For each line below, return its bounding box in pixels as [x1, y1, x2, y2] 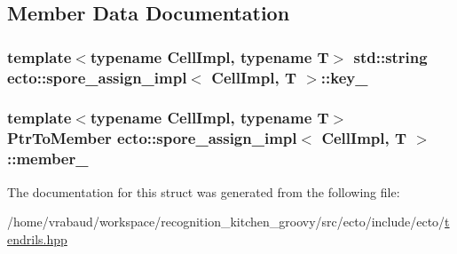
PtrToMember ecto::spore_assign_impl [7, 127, 297, 149]
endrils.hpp [7, 229, 67, 248]
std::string [353, 45, 428, 67]
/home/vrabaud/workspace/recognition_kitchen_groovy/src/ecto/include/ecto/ [7, 212, 445, 231]
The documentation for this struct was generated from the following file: [7, 182, 400, 201]
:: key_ [320, 66, 368, 88]
